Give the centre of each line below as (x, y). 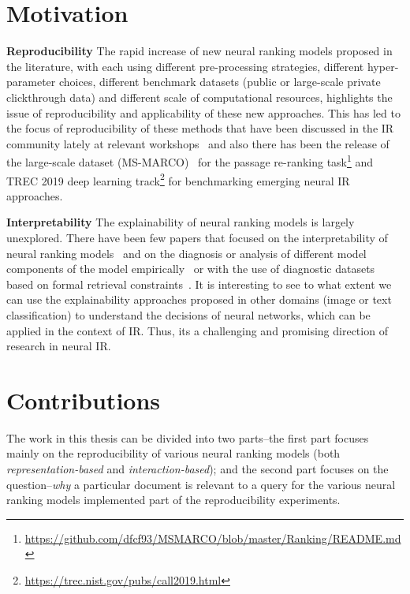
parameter (31, 82)
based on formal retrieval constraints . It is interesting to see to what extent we (199, 284)
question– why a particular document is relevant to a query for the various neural (201, 484)
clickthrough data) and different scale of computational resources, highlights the (199, 97)
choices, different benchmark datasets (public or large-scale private (220, 82)
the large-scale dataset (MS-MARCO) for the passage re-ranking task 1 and (190, 161)
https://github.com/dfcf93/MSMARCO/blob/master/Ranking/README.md (213, 538)
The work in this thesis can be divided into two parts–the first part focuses (188, 437)
